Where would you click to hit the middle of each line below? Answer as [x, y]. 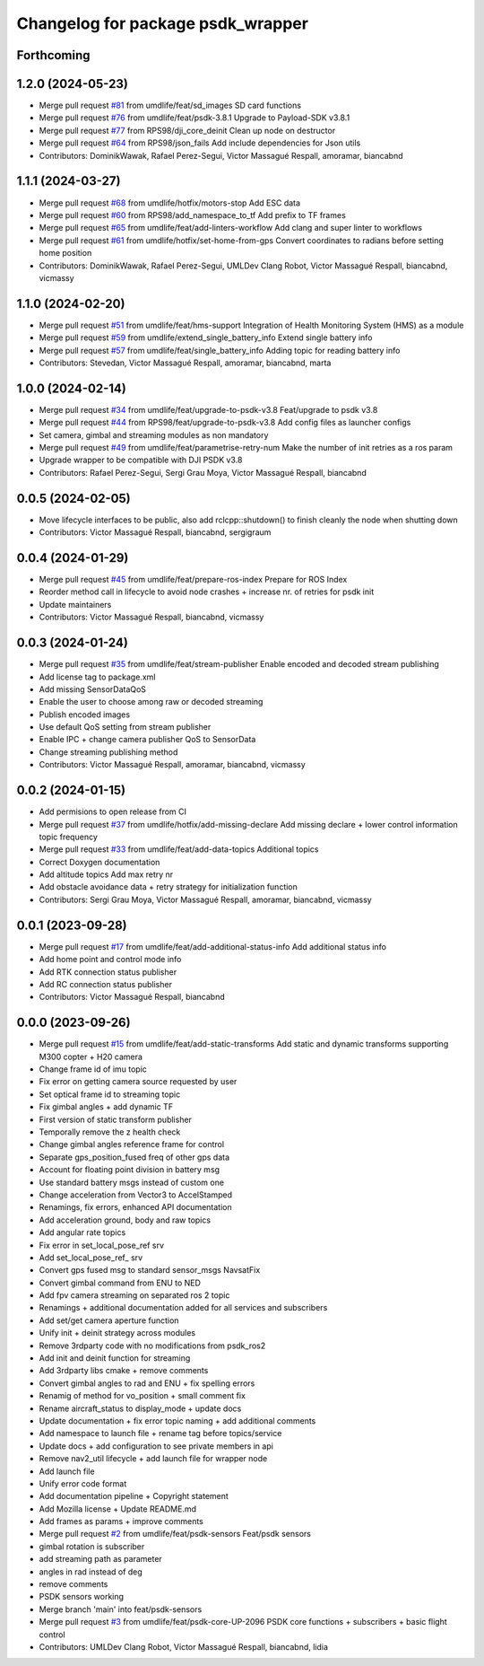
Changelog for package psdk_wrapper [163, 23]
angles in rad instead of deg [91, 1572]
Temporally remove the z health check [110, 1132]
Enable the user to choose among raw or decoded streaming [151, 702]
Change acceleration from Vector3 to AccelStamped [136, 1195]
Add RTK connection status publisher [108, 972]
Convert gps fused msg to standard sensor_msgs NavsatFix [150, 1270]
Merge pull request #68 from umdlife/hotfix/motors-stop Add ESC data [169, 203]
